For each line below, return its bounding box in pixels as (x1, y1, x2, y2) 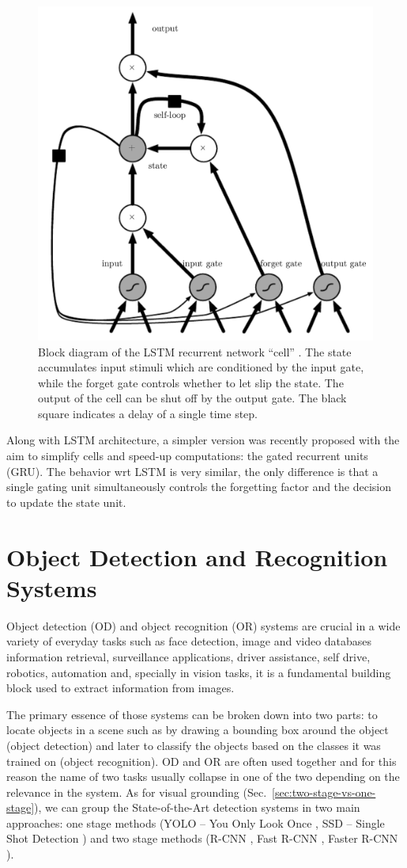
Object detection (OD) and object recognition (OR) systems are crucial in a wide (6, 617, 401, 634)
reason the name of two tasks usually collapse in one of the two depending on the (6, 768, 400, 785)
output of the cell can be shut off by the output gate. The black (38, 390, 347, 406)
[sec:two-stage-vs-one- (272, 783, 376, 800)
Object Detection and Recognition (6, 540, 388, 573)
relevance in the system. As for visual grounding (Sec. (6, 783, 267, 800)
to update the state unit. (6, 493, 126, 510)
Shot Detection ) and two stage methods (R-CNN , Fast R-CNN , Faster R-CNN (6, 830, 398, 847)
